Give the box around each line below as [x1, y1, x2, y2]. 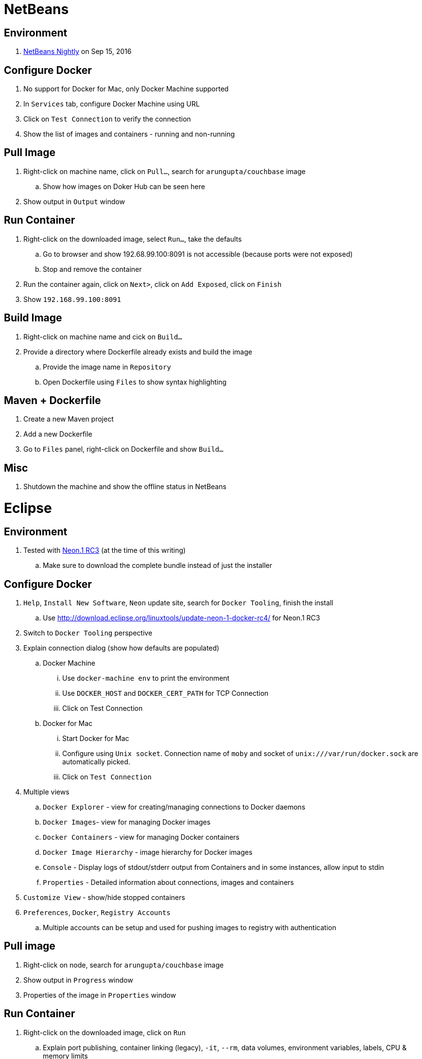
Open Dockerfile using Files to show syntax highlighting [43, 377, 227, 386]
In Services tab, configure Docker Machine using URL [23, 100, 200, 108]
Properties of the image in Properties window [23, 990, 176, 999]
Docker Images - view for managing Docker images [43, 818, 211, 826]
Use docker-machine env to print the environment [62, 674, 229, 682]
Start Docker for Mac [62, 734, 129, 742]
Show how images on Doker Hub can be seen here [43, 182, 205, 191]
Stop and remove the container [43, 265, 142, 273]
